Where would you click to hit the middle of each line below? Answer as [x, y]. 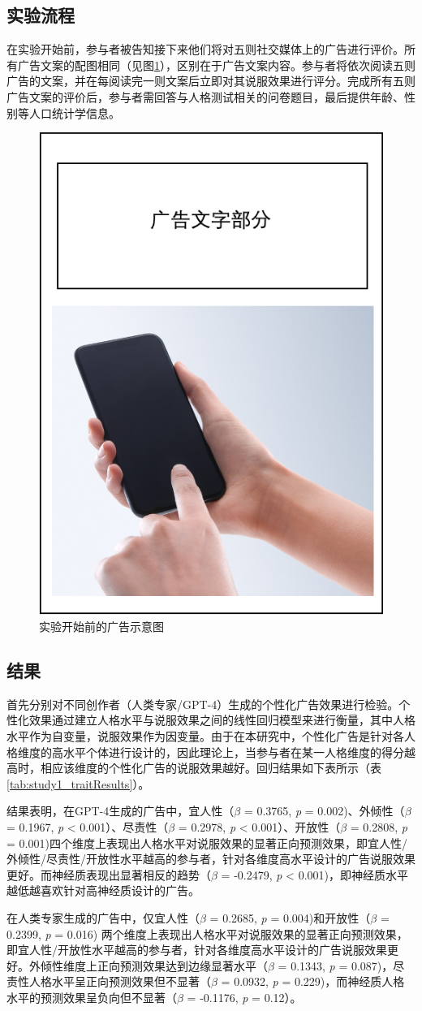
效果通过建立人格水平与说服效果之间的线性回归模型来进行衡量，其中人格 [222, 720]
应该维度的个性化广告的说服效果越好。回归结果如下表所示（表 [216, 768]
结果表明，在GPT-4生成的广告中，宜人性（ [121, 811]
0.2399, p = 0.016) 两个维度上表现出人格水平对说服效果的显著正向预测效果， [207, 933]
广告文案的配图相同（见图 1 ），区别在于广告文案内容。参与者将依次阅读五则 [216, 65]
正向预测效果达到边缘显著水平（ [182, 965]
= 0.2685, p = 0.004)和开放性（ [290, 917]
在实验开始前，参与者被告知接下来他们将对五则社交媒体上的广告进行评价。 [205, 49]
